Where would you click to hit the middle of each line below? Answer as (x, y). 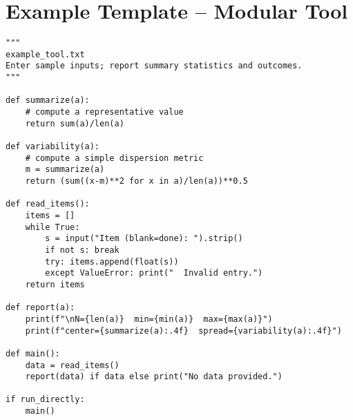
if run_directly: (45, 400)
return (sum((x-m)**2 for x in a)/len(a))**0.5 (136, 181)
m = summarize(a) (65, 170)
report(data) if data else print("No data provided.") (154, 377)
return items (55, 284)
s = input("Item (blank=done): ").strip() (144, 239)
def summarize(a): (48, 101)
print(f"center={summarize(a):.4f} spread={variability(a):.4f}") (183, 331)
